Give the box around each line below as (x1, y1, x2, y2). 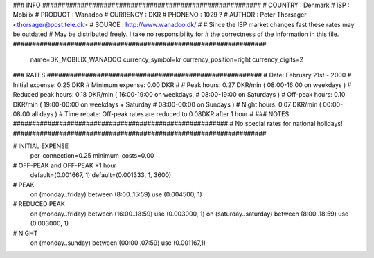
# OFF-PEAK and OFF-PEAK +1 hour (12, 161, 117, 169)
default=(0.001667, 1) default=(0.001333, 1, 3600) (30, 171, 172, 179)
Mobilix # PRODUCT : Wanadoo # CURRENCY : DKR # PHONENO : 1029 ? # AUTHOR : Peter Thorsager (12, 10, 307, 19)
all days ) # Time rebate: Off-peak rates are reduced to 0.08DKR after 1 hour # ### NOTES (31, 109, 290, 118)
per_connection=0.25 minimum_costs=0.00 (30, 151, 154, 160)
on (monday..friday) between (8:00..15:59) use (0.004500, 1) (30, 190, 202, 199)
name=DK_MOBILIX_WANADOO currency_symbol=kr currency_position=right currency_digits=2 (30, 55, 304, 64)
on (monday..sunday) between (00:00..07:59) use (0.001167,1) (30, 239, 206, 247)
